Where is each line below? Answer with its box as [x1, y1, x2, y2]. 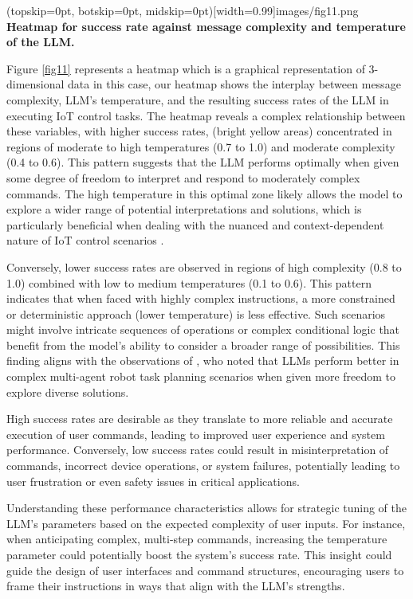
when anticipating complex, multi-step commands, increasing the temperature [6, 530, 387, 547]
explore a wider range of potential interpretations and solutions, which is [6, 201, 362, 217]
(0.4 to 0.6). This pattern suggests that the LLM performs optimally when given [6, 154, 399, 170]
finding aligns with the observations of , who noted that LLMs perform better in [6, 352, 399, 369]
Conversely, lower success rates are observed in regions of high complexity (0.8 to [6, 258, 402, 275]
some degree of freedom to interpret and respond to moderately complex [6, 169, 360, 186]
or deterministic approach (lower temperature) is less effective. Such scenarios [6, 305, 386, 322]
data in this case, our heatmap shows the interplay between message [68, 76, 401, 92]
